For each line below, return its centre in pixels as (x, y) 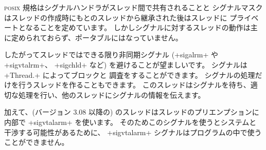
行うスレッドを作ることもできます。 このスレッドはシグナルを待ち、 (134, 85)
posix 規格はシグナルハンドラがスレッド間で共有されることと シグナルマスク (134, 7)
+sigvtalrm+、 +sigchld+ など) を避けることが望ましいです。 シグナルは (126, 64)
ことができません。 (37, 142)
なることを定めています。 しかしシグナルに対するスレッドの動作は (138, 27)
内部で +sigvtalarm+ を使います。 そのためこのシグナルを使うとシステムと (130, 122)
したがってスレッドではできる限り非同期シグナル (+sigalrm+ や (111, 55)
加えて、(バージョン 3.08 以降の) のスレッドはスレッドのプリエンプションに (132, 112)
